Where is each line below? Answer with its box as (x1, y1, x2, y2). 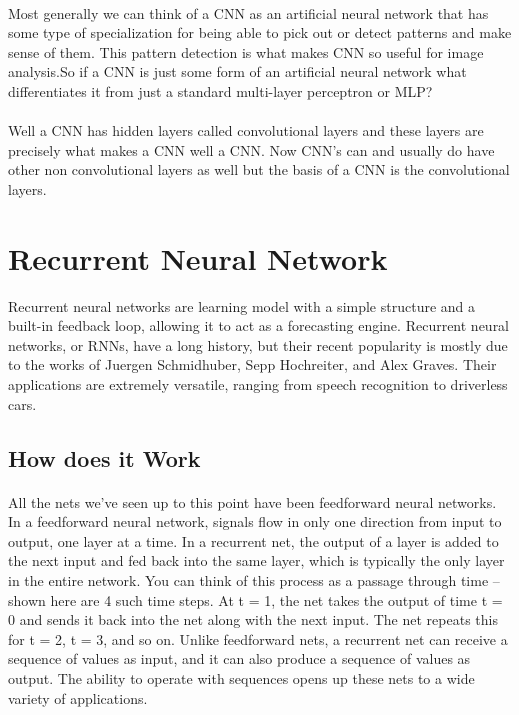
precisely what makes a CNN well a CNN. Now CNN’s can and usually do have (8, 139, 495, 160)
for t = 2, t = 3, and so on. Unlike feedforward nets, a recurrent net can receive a (8, 628, 508, 649)
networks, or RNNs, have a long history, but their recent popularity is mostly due (8, 334, 508, 355)
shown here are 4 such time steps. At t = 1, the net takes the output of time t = (8, 589, 503, 610)
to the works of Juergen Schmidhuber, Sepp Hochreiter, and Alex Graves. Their (8, 354, 497, 375)
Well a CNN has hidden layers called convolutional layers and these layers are (8, 120, 484, 141)
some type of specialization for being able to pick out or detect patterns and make (8, 22, 512, 43)
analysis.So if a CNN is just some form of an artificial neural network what (8, 61, 467, 82)
